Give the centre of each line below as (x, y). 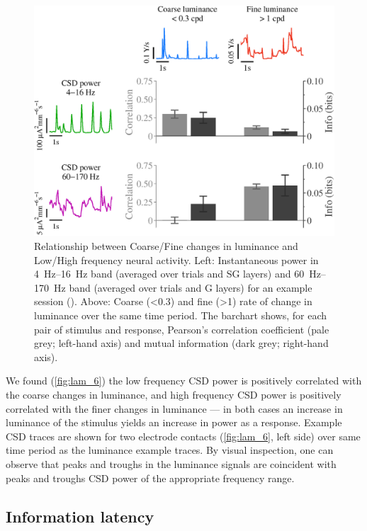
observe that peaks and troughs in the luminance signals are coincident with (171, 463)
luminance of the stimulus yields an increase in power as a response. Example (174, 422)
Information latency (80, 516)
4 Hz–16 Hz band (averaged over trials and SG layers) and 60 (169, 274)
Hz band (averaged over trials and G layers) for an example (183, 287)
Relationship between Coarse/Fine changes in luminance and (166, 246)
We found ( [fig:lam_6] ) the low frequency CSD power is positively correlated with (184, 381)
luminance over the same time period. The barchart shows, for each (180, 315)
